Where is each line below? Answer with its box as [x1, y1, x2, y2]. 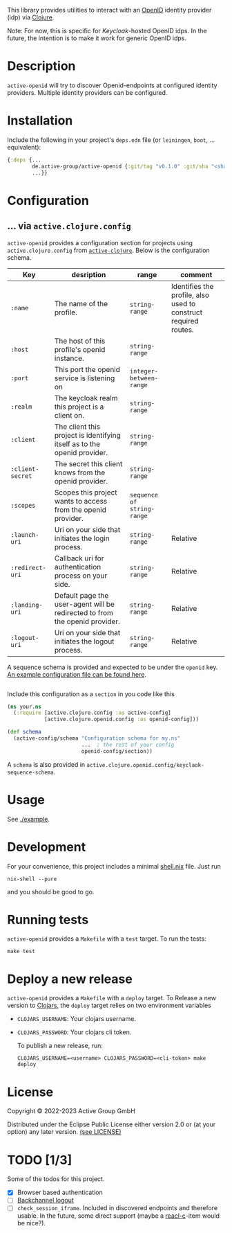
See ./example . [7, 815, 50, 823]
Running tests [7, 912, 89, 928]
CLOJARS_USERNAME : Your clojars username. [17, 1015, 137, 1023]
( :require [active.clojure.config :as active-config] [13, 709, 171, 716]
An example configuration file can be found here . [7, 670, 147, 678]
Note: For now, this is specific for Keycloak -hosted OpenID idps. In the [7, 27, 207, 35]
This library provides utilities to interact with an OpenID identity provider [7, 6, 212, 14]
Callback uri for [54, 553, 104, 563]
